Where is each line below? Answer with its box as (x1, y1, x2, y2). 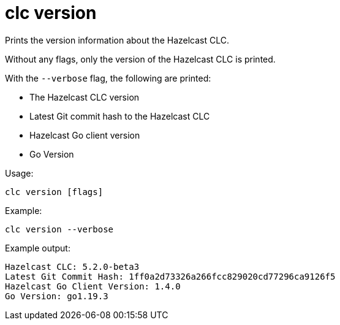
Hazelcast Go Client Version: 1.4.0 (5, 281, 181, 291)
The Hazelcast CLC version (29, 91, 140, 102)
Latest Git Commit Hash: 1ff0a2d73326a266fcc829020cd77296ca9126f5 (5, 271, 336, 281)
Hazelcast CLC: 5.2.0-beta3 (5, 261, 140, 272)
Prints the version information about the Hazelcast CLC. (5, 34, 230, 45)
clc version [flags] (5, 186, 104, 197)
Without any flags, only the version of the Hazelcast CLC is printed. (5, 53, 276, 64)
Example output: (5, 242, 70, 253)
